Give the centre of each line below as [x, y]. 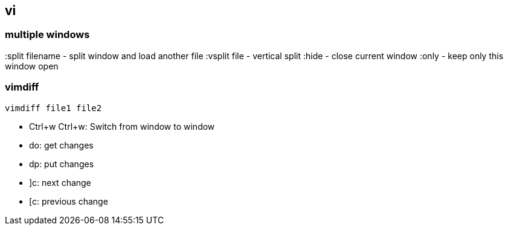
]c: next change [60, 182]
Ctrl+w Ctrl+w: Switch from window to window [122, 126]
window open [32, 66]
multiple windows [47, 35]
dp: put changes [62, 164]
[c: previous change [69, 201]
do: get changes [61, 145]
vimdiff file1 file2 [53, 108]
